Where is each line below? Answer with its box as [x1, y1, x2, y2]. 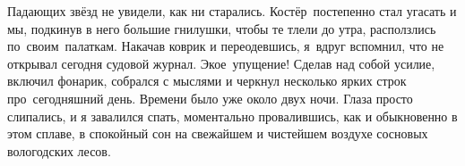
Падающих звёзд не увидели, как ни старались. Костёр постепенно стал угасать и [7, 2, 457, 20]
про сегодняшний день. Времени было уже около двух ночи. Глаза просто [7, 88, 413, 107]
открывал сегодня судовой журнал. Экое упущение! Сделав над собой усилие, [7, 54, 435, 72]
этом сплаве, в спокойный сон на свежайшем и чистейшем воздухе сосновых [7, 124, 428, 143]
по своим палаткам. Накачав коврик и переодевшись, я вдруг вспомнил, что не [7, 37, 444, 55]
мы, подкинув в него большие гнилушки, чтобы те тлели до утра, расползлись [7, 19, 436, 37]
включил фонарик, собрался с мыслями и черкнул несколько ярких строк [7, 71, 407, 90]
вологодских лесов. [7, 141, 111, 160]
